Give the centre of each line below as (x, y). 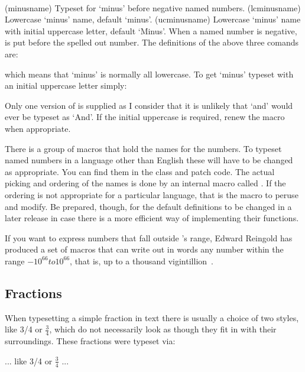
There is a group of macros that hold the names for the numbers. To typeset (143, 148)
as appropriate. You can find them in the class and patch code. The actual (140, 171)
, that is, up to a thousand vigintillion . (142, 261)
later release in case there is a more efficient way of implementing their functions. (152, 218)
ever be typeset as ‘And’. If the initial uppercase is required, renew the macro (145, 117)
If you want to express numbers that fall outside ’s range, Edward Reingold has (149, 237)
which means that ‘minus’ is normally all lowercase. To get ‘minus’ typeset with (149, 74)
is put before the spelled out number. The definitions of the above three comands (152, 42)
